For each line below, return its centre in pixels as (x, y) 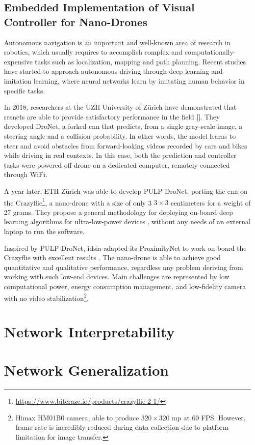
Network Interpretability (89, 331)
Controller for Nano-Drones (76, 21)
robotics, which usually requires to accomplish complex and (93, 52)
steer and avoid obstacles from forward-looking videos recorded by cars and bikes (126, 145)
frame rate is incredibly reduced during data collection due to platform (122, 427)
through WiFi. (26, 174)
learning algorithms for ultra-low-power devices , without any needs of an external (127, 222)
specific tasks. (25, 90)
